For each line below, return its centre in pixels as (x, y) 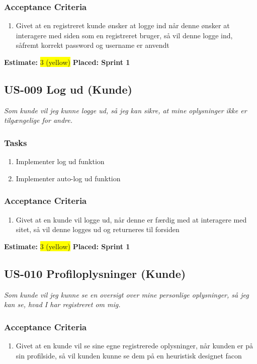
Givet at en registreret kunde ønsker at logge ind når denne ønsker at (123, 25)
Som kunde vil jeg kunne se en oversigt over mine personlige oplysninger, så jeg (126, 294)
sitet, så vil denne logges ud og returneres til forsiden (98, 229)
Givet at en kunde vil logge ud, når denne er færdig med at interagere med (131, 219)
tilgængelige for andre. (38, 120)
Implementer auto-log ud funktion (68, 178)
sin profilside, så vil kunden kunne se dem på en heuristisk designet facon (129, 355)
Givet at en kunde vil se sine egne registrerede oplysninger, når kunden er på (134, 345)
